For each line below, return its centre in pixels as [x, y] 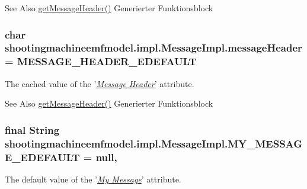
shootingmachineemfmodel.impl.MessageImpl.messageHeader [153, 48]
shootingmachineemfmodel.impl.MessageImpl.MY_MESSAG [154, 143]
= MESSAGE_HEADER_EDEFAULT [101, 61]
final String [32, 129]
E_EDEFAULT [42, 157]
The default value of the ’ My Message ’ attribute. [93, 179]
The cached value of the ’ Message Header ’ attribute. [100, 83]
